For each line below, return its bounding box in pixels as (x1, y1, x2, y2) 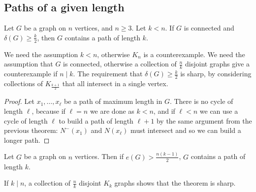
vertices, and (74, 23, 113, 33)
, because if (32, 106, 65, 116)
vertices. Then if (74, 151, 124, 161)
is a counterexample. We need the (143, 49, 245, 59)
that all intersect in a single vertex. (62, 78, 168, 88)
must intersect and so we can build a (130, 125, 241, 135)
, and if (153, 106, 175, 116)
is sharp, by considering (180, 68, 252, 79)
